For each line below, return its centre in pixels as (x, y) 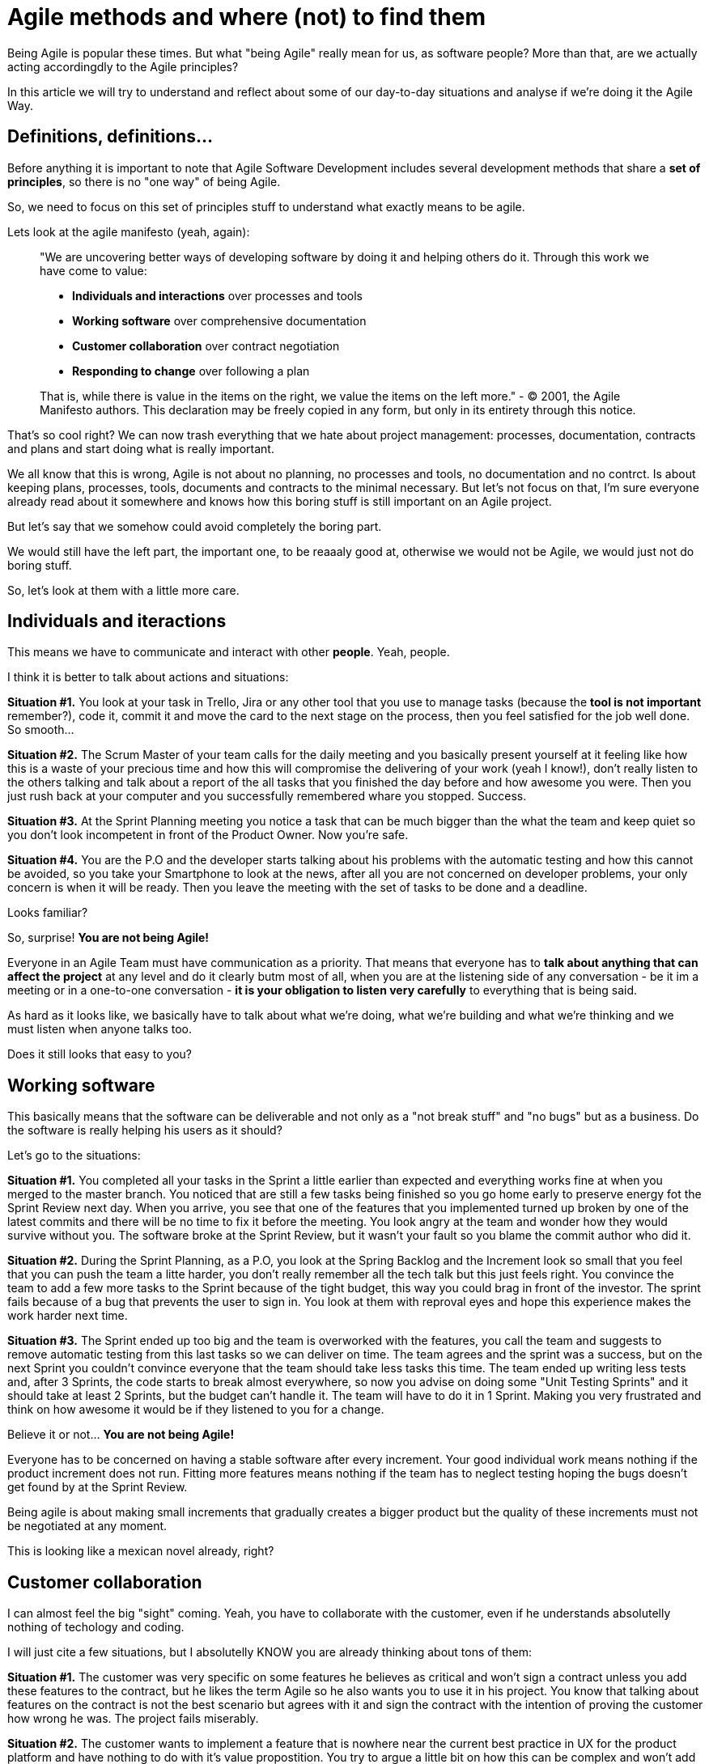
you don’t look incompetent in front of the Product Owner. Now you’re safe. (208, 835)
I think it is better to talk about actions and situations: (148, 677)
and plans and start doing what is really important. (141, 448)
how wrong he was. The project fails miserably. (133, 1719)
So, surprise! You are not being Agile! (108, 938)
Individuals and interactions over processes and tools (217, 295)
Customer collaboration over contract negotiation (206, 346)
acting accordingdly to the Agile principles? (123, 66)
